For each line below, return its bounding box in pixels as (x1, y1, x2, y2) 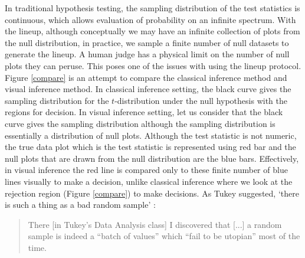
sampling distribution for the (5, 94, 109, 106)
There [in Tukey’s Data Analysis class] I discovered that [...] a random (28, 218, 282, 230)
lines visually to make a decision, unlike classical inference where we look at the (5, 175, 293, 187)
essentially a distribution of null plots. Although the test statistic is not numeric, (5, 129, 297, 141)
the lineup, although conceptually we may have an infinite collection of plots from (5, 25, 300, 37)
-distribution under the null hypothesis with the (114, 94, 287, 106)
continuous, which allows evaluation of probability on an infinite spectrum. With (5, 13, 296, 25)
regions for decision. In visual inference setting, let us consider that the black (5, 106, 283, 118)
